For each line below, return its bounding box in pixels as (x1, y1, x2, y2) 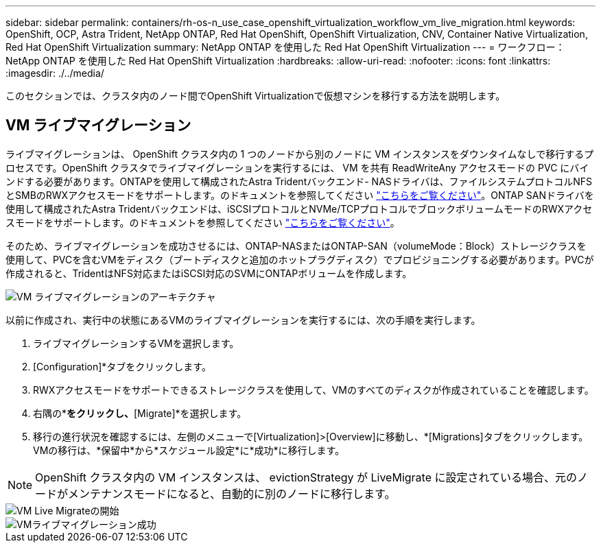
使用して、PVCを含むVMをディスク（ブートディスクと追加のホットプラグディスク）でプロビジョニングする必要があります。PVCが (5, 253, 594, 265)
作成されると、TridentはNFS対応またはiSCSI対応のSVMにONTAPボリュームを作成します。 (5, 267, 412, 279)
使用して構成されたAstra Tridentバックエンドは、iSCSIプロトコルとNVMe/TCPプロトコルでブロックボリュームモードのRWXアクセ (5, 202, 593, 215)
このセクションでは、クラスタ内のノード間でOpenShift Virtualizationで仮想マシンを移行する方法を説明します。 (5, 90, 506, 102)
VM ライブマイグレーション (5, 117, 191, 134)
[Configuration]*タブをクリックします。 (33, 360, 211, 372)
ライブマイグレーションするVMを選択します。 (33, 337, 239, 349)
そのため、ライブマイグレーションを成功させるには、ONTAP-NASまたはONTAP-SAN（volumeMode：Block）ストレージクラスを (5, 239, 587, 252)
